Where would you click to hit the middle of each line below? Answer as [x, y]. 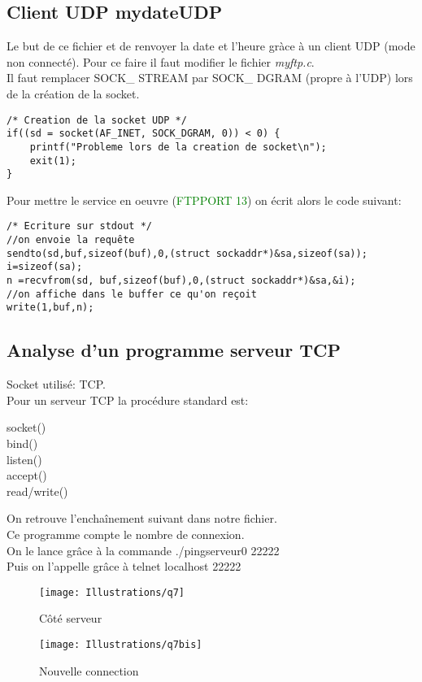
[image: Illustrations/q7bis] [121, 645]
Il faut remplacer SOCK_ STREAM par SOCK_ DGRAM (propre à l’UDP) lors [210, 78]
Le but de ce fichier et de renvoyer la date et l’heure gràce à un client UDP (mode [211, 46]
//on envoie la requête [71, 240]
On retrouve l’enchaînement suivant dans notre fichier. [142, 518]
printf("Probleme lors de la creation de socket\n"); [178, 147]
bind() [22, 443]
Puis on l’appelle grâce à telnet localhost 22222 [124, 566]
